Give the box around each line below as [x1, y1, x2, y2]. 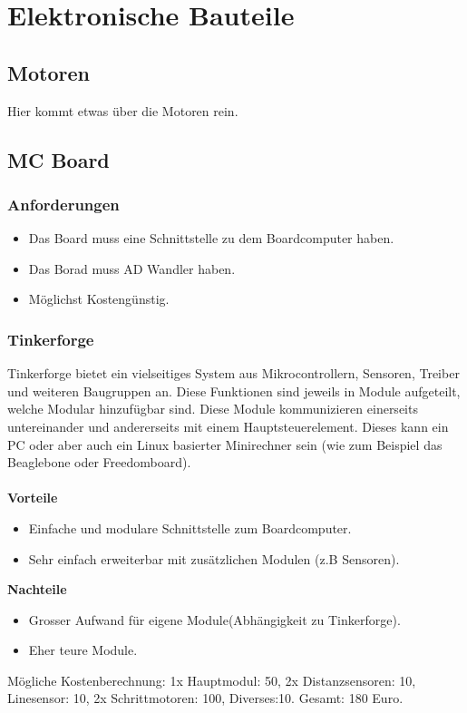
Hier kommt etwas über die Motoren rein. [7, 101, 238, 120]
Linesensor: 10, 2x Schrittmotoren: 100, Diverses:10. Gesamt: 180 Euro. [7, 689, 404, 708]
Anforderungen [7, 192, 120, 215]
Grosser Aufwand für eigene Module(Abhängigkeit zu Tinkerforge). [28, 610, 401, 629]
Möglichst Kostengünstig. [28, 289, 170, 308]
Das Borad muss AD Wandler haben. [28, 259, 236, 278]
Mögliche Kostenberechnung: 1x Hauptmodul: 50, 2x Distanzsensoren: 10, [7, 670, 416, 689]
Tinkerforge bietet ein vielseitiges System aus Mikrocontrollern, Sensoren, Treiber [7, 364, 460, 383]
